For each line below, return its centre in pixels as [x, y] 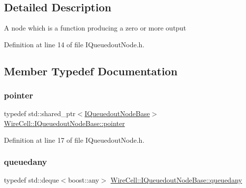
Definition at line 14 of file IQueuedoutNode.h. [74, 44]
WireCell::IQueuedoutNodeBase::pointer [64, 123]
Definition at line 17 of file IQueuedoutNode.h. [74, 140]
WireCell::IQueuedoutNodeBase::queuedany [176, 180]
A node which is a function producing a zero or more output [95, 28]
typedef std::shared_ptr [40, 113]
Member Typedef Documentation [91, 71]
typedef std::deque [31, 180]
